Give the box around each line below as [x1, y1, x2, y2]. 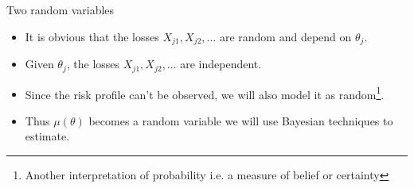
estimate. [25, 128, 70, 144]
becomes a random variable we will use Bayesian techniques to [88, 112, 393, 129]
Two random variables [6, 2, 115, 17]
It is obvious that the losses [25, 28, 159, 44]
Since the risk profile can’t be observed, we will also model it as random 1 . [25, 83, 385, 102]
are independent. [180, 56, 262, 72]
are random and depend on [219, 28, 352, 44]
